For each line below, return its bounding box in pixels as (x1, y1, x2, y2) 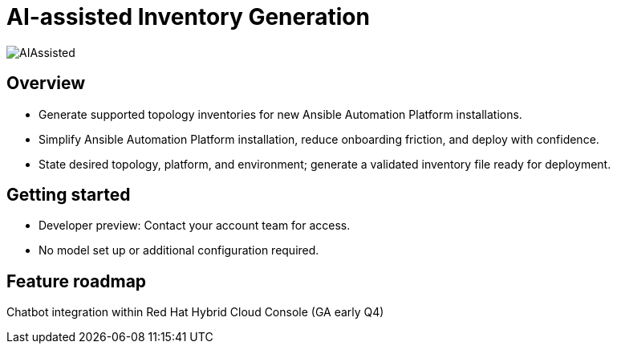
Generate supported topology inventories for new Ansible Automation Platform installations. (39, 107, 522, 121)
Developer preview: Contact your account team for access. (39, 218, 351, 233)
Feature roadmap (6, 271, 147, 291)
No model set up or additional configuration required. (39, 243, 319, 258)
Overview (6, 73, 86, 94)
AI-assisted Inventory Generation (6, 3, 370, 31)
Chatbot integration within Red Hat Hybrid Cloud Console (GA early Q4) (6, 305, 384, 319)
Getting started (6, 185, 131, 206)
